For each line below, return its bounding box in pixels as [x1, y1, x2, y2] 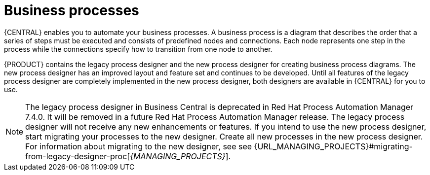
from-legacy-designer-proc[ [25, 151, 130, 161]
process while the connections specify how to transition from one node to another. [4, 44, 273, 53]
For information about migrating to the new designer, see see [25, 141, 252, 151]
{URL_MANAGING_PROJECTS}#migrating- [254, 141, 413, 151]
